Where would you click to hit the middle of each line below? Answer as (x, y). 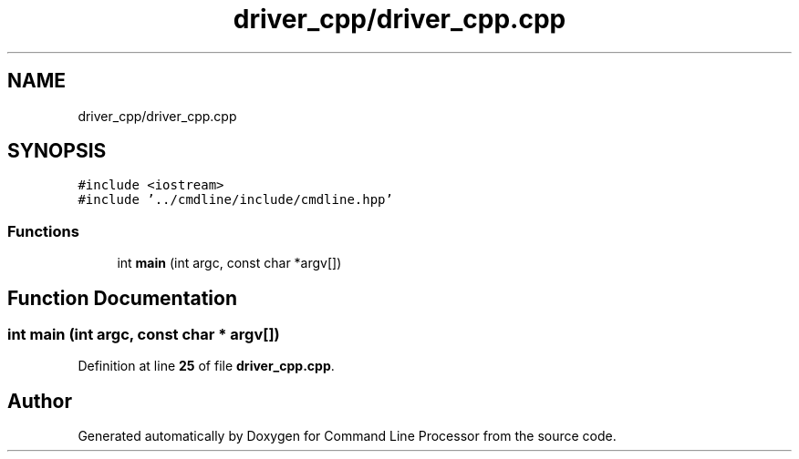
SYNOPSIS (57, 151)
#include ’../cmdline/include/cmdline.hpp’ (235, 200)
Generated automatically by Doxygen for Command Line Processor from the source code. (347, 436)
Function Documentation (122, 298)
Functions (43, 231)
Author (40, 401)
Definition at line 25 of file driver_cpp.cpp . (206, 366)
